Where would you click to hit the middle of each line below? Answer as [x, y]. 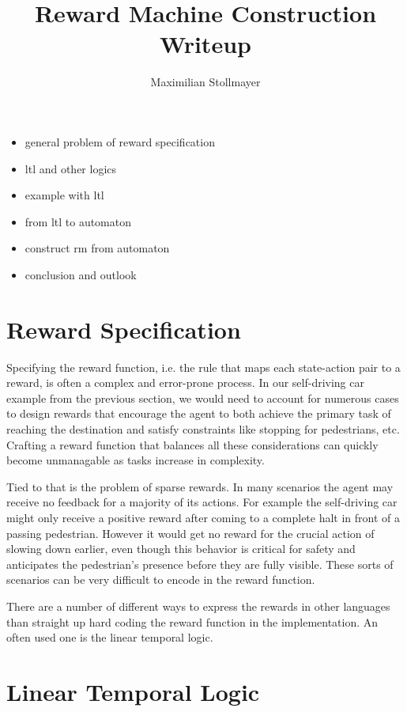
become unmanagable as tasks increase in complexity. [136, 460]
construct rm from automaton [97, 248]
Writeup [205, 44]
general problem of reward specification [120, 141]
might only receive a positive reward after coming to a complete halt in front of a [203, 517]
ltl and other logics [71, 168]
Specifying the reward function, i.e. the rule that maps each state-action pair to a [203, 367]
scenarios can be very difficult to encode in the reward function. [161, 579]
